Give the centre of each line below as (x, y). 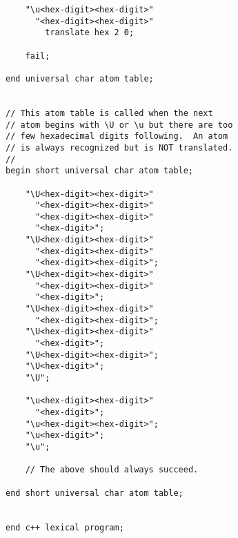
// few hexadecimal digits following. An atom (117, 136)
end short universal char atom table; (95, 493)
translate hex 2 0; (90, 33)
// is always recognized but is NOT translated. (119, 147)
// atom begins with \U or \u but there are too (119, 125)
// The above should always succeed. (112, 470)
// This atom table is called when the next (109, 113)
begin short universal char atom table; (100, 171)
